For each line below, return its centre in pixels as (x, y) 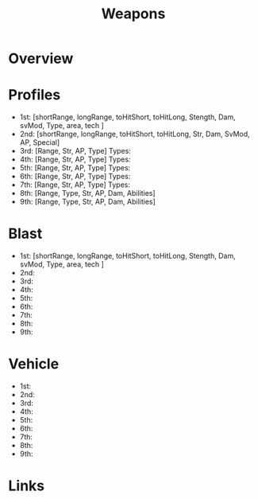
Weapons (133, 14)
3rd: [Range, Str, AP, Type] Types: (75, 151)
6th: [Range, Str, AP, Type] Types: (75, 177)
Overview (41, 58)
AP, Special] (40, 142)
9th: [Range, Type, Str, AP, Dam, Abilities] (88, 202)
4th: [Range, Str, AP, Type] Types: (75, 159)
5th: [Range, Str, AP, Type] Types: (75, 168)
